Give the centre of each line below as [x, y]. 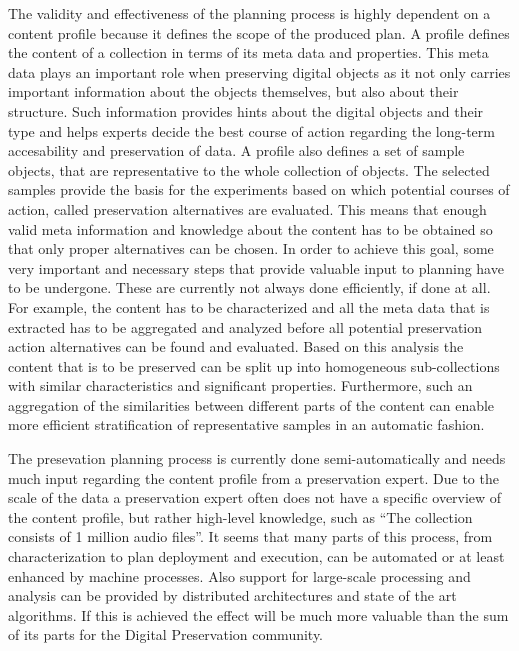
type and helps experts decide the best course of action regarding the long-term [251, 130]
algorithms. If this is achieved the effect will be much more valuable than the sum [258, 614]
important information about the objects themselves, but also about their [233, 91]
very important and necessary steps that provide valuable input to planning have [256, 267]
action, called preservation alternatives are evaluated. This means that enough [247, 208]
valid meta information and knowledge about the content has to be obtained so [250, 228]
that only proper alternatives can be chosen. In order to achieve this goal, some [251, 248]
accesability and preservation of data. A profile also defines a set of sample [236, 150]
